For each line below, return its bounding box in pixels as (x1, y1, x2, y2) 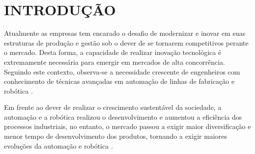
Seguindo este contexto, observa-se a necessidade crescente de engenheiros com (4, 66, 240, 77)
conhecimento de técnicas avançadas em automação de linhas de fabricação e (4, 76, 235, 86)
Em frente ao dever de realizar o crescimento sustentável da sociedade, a (4, 102, 222, 112)
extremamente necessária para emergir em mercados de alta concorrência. (4, 56, 226, 67)
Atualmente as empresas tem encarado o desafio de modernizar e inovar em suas (4, 28, 246, 38)
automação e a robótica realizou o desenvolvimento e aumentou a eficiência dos (4, 111, 242, 122)
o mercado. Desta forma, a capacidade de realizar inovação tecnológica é (4, 47, 222, 57)
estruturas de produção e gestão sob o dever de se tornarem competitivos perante (4, 37, 249, 48)
